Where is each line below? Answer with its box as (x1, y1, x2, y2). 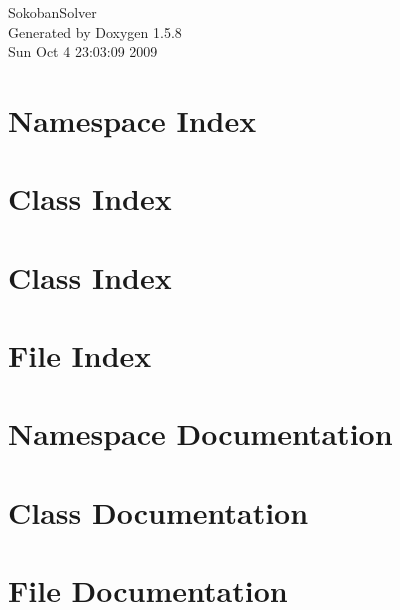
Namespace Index (8, 99, 257, 140)
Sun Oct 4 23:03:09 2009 (8, 41, 158, 62)
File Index (8, 335, 152, 376)
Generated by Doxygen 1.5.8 (8, 21, 182, 42)
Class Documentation (8, 491, 309, 532)
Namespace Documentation (8, 413, 393, 454)
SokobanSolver (8, 2, 97, 22)
